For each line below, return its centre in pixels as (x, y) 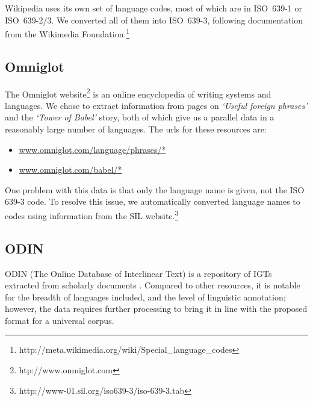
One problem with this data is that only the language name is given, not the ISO (155, 189)
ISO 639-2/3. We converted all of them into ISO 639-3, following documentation (154, 20)
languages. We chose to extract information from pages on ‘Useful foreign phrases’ (156, 105)
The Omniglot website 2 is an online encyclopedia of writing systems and (138, 93)
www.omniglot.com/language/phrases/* (92, 149)
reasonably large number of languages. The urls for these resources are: (136, 129)
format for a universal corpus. (60, 320)
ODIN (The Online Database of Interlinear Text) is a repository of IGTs (138, 273)
